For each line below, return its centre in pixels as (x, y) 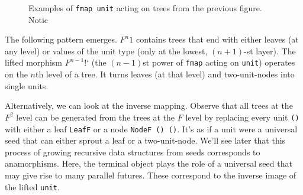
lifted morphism (33, 62)
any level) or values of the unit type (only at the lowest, (106, 51)
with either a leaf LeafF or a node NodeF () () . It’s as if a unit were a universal (151, 129)
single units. (27, 85)
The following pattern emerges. (61, 39)
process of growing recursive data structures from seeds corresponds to (133, 152)
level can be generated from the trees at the (96, 117)
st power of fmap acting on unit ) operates (219, 62)
